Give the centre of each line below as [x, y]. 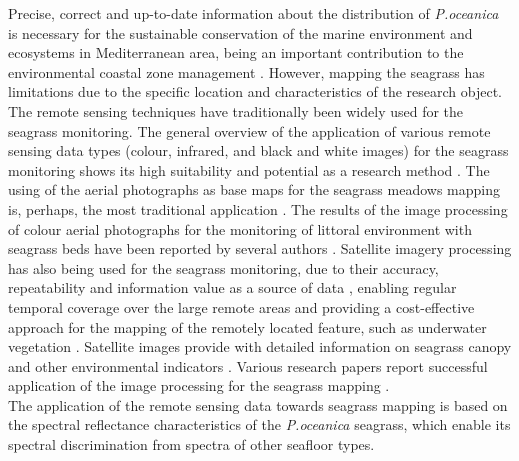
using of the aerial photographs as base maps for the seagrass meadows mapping [254, 189]
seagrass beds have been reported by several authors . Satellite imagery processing [260, 248]
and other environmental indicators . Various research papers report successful [248, 365]
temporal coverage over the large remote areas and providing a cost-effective [241, 306]
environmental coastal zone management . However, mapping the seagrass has [246, 71]
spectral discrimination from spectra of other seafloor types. [191, 444]
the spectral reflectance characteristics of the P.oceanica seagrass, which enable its [259, 424]
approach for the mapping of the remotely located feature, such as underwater [247, 326]
